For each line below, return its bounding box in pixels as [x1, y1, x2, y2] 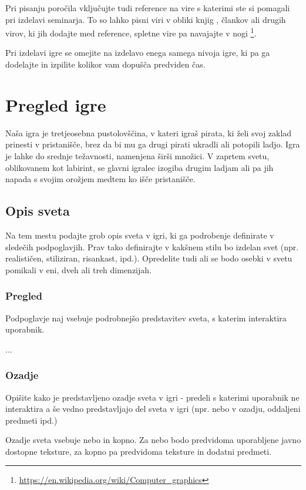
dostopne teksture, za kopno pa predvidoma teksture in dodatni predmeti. [5, 445, 272, 457]
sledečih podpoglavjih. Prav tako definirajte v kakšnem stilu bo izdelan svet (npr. [5, 240, 299, 253]
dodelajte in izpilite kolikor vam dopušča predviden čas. [5, 58, 206, 71]
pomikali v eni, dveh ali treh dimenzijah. [5, 263, 152, 276]
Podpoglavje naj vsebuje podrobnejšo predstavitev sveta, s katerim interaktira [5, 311, 287, 324]
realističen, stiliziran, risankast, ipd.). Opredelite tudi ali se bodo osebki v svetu [5, 252, 292, 264]
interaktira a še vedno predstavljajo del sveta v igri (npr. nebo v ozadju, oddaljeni [5, 402, 301, 415]
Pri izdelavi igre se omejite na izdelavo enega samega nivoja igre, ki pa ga [5, 46, 270, 59]
